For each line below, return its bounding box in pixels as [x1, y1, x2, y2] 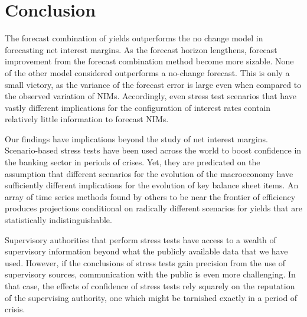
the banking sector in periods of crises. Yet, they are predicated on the [5, 156, 260, 168]
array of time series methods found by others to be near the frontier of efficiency [5, 190, 296, 202]
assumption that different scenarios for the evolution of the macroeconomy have [5, 167, 293, 179]
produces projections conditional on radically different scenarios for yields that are [5, 202, 302, 214]
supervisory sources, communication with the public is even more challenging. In [5, 268, 296, 280]
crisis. [5, 303, 25, 315]
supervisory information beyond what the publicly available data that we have [5, 245, 288, 257]
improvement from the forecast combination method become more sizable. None [5, 55, 294, 67]
